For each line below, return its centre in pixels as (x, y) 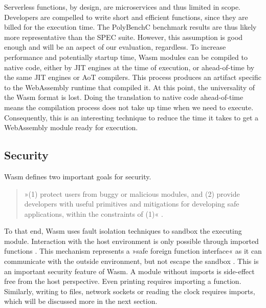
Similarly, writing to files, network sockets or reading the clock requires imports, (130, 291)
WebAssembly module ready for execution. (71, 127)
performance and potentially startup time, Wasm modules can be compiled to (126, 57)
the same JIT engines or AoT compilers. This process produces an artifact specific (133, 77)
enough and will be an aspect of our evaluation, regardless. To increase (115, 47)
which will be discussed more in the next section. (81, 301)
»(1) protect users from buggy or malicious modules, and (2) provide (132, 193)
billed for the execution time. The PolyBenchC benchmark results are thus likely (130, 27)
